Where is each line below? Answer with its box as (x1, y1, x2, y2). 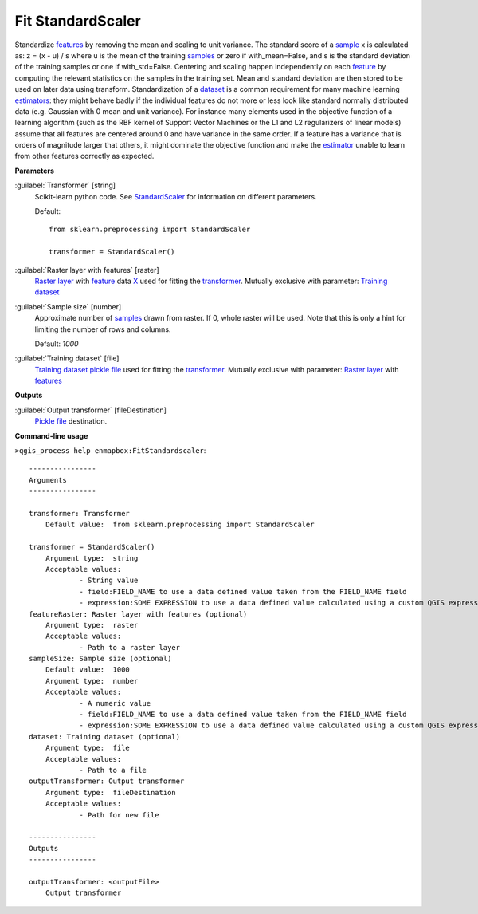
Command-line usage (14, 431, 88, 440)
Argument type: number (45, 676, 139, 685)
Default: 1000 (34, 339, 79, 349)
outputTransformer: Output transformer (29, 777, 185, 786)
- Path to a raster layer (79, 643, 181, 652)
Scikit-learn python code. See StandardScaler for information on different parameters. (34, 191, 318, 201)
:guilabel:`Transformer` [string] (14, 180, 116, 191)
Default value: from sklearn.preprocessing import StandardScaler (45, 520, 315, 530)
